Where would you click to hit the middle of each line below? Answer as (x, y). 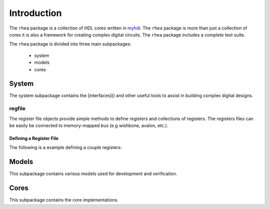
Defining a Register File (34, 138)
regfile (17, 108)
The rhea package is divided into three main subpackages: (70, 44)
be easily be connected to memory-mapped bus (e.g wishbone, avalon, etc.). (89, 125)
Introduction (35, 13)
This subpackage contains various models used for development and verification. (93, 174)
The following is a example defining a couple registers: (65, 147)
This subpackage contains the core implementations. (64, 200)
